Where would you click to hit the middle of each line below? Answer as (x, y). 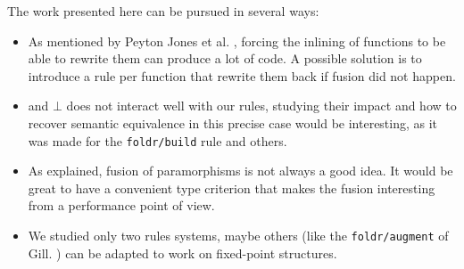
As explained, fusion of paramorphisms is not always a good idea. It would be (240, 171)
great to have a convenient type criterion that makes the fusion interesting (232, 187)
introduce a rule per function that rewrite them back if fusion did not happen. (242, 75)
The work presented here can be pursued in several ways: (163, 11)
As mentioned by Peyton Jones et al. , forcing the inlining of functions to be (237, 41)
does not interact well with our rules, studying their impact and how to (261, 106)
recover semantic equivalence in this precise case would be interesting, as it (233, 122)
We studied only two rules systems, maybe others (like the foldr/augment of (238, 235)
